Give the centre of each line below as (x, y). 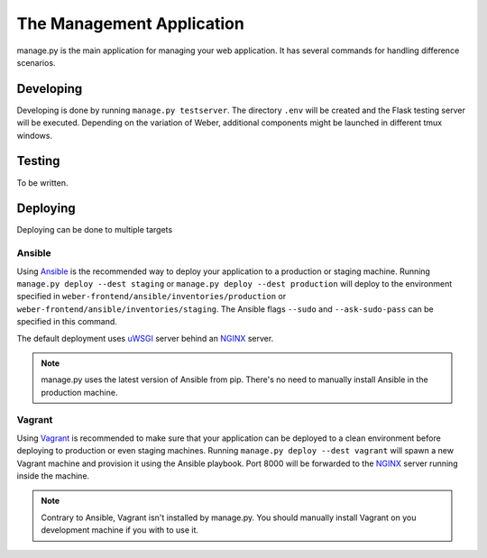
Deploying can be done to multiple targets (95, 230)
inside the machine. (53, 476)
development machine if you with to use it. (119, 530)
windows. (35, 135)
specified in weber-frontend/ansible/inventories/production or (152, 297)
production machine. (79, 392)
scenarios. (36, 62)
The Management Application (131, 23)
